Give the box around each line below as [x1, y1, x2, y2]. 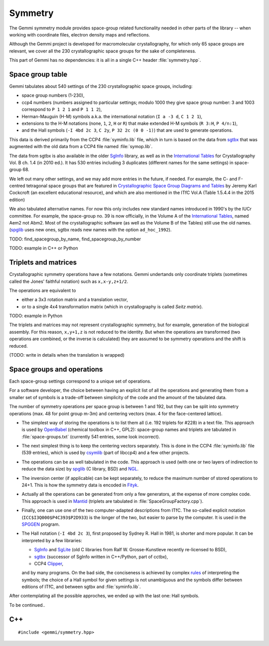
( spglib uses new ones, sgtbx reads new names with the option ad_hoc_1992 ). [9, 227, 172, 233]
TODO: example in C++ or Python [9, 245, 78, 251]
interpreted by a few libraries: [21, 537, 82, 543]
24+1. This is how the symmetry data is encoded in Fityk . [21, 482, 139, 488]
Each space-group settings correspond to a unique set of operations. [9, 378, 151, 384]
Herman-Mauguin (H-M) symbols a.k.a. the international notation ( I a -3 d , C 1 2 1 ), [21, 113, 203, 119]
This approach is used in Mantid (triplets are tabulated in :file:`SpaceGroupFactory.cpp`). [21, 498, 204, 504]
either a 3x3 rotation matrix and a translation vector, [21, 297, 128, 303]
